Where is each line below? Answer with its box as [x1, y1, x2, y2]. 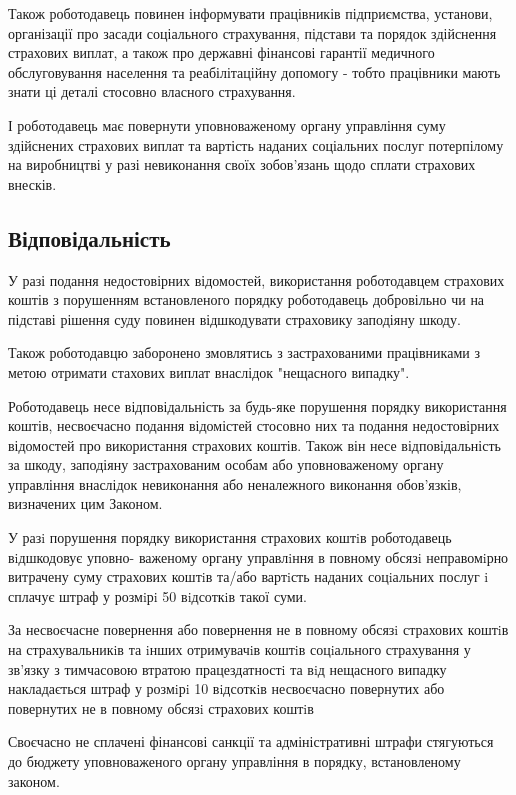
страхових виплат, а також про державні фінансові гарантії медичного [8, 42, 435, 63]
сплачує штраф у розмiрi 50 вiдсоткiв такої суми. [8, 585, 308, 606]
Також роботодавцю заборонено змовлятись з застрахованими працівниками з [8, 342, 480, 363]
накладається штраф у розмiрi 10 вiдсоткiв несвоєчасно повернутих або [8, 678, 445, 699]
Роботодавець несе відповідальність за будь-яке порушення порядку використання [8, 395, 507, 416]
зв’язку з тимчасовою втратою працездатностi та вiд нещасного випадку [8, 658, 447, 679]
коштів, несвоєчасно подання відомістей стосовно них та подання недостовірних [8, 415, 500, 436]
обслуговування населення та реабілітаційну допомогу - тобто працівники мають [8, 61, 501, 82]
